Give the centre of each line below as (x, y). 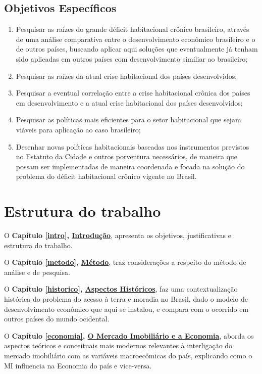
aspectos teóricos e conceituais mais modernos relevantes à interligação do (118, 345)
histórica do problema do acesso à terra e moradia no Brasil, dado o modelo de (126, 299)
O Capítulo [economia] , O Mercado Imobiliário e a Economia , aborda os (129, 335)
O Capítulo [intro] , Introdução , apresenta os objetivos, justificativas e (118, 235)
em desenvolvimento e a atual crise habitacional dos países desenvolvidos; (129, 102)
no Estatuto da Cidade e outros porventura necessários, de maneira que (127, 156)
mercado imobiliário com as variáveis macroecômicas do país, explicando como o (128, 355)
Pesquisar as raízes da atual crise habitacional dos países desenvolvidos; (126, 76)
